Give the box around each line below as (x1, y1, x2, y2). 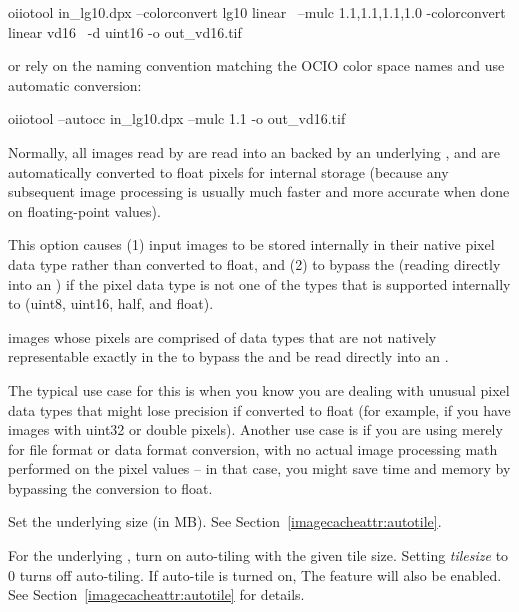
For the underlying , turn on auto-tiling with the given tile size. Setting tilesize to (8, 545, 509, 566)
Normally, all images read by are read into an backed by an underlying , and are (8, 141, 500, 162)
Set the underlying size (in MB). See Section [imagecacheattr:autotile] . (8, 511, 442, 532)
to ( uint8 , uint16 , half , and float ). (8, 293, 214, 314)
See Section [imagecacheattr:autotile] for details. (8, 584, 305, 605)
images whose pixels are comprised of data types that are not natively (8, 326, 437, 347)
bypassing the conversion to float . (8, 477, 213, 498)
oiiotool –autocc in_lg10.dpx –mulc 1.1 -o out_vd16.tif (8, 108, 346, 129)
